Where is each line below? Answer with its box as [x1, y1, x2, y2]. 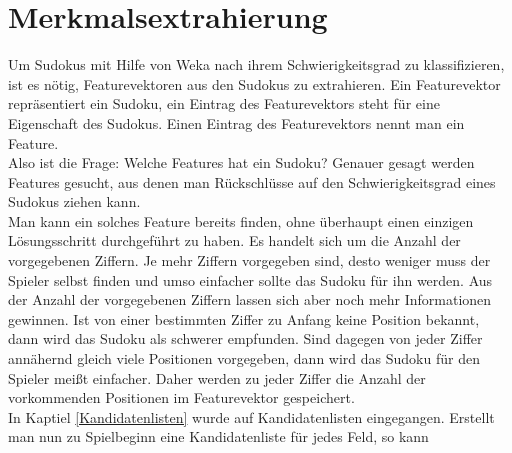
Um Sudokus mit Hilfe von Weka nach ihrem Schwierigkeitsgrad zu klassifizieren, [8, 54, 505, 75]
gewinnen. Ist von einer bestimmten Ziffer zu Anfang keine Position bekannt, [8, 308, 480, 329]
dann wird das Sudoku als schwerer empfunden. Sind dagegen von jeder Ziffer [8, 328, 483, 349]
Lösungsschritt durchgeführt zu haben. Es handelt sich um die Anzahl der [8, 230, 461, 251]
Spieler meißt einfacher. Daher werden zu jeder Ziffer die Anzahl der [8, 367, 426, 388]
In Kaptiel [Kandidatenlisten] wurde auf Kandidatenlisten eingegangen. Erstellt [8, 406, 495, 427]
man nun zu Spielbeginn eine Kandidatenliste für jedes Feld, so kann [8, 426, 429, 447]
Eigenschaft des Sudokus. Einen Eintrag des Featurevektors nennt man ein [8, 112, 465, 133]
